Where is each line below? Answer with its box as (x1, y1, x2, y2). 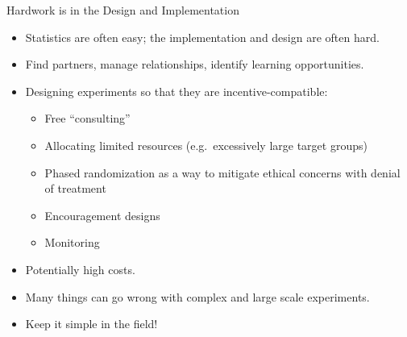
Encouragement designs (44, 206, 160, 223)
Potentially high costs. (25, 260, 135, 277)
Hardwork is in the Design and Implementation (6, 2, 239, 18)
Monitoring (44, 234, 100, 251)
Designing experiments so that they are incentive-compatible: (25, 82, 328, 99)
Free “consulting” (44, 110, 131, 127)
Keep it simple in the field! (25, 315, 158, 332)
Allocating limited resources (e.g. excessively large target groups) (44, 136, 368, 153)
